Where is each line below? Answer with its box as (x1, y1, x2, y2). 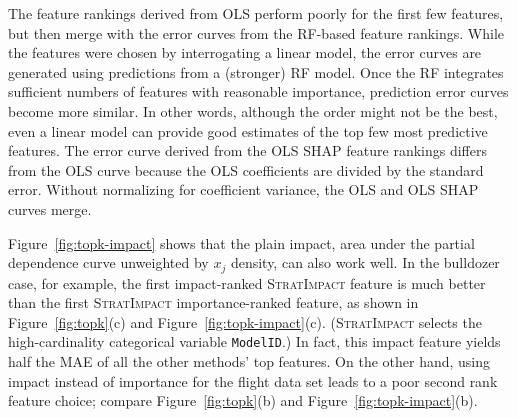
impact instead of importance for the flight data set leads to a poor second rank (8, 370, 498, 391)
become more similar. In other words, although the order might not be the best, (8, 100, 498, 121)
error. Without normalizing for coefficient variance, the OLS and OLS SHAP (8, 179, 479, 200)
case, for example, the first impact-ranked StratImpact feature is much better (8, 272, 486, 293)
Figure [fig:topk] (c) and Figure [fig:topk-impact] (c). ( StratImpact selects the (8, 311, 482, 332)
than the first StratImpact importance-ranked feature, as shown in (8, 292, 419, 313)
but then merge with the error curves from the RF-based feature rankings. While (8, 22, 504, 43)
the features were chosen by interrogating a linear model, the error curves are (8, 42, 482, 63)
